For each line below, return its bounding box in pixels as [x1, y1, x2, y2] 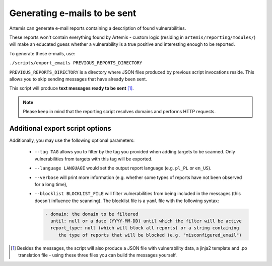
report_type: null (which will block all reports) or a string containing [50, 225, 239, 231]
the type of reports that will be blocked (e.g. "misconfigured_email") [58, 232, 242, 238]
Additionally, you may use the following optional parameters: [9, 137, 135, 143]
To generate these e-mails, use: [9, 50, 76, 56]
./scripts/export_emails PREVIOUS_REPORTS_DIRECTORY [9, 60, 143, 66]
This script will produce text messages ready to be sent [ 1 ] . [9, 85, 134, 92]
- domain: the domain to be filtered [45, 211, 139, 217]
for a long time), [34, 181, 68, 187]
